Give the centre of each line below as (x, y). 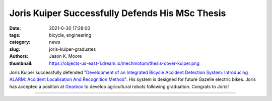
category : (20, 42)
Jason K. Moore (65, 56)
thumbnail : (21, 63)
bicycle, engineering (70, 35)
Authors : (19, 56)
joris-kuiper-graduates (73, 49)
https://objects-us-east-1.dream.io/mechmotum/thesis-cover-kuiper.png (124, 63)
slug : (15, 49)
